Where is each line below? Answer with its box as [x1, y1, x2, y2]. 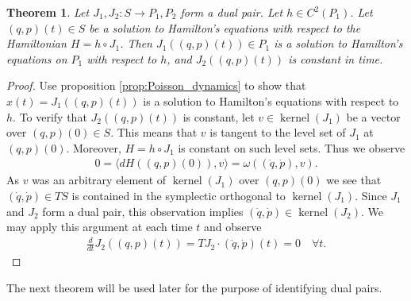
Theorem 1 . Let [6, 4, 90, 20]
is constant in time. [288, 50, 383, 67]
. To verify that [13, 108, 87, 125]
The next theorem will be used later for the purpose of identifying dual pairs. [6, 279, 382, 295]
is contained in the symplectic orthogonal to [71, 187, 286, 203]
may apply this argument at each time [6, 218, 193, 235]
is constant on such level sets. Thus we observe [178, 139, 405, 156]
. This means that [110, 124, 198, 141]
